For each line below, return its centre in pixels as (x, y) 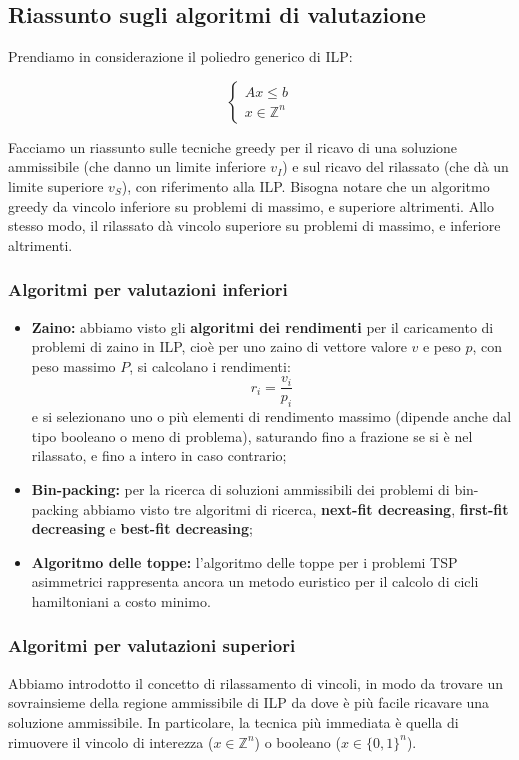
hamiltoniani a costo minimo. (121, 600)
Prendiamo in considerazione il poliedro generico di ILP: (180, 56)
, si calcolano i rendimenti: (210, 365)
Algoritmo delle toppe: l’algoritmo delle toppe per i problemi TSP (244, 561)
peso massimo (73, 365)
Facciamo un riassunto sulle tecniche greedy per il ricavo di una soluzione (233, 146)
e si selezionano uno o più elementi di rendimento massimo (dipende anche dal (271, 416)
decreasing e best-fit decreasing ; (142, 528)
